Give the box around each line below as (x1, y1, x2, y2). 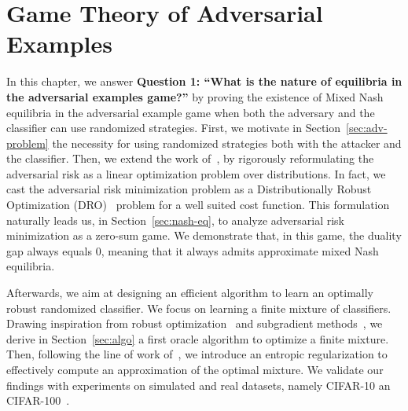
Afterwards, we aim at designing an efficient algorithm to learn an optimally (6, 284, 373, 301)
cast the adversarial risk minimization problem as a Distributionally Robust (6, 181, 372, 197)
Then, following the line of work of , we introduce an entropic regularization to (6, 346, 388, 362)
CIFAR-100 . (6, 392, 70, 409)
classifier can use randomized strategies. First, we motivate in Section (6, 119, 341, 136)
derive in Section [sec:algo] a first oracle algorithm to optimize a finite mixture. (6, 330, 389, 347)
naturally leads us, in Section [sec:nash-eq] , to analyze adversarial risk (6, 211, 344, 228)
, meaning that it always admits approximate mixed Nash (101, 242, 379, 259)
